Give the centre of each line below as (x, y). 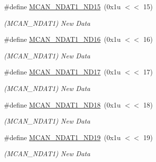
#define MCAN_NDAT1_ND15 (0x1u (62, 6)
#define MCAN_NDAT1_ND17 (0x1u (62, 72)
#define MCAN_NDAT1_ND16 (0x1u (62, 39)
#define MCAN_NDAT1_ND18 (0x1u (62, 104)
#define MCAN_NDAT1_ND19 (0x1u (62, 137)
